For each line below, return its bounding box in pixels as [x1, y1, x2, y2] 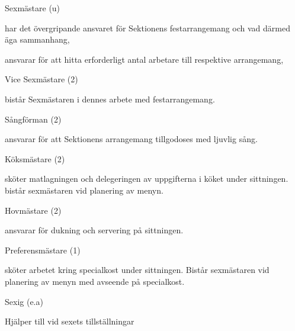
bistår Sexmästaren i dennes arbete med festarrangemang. [5, 92, 215, 105]
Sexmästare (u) [5, 2, 60, 14]
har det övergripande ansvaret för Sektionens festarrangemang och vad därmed [5, 21, 291, 34]
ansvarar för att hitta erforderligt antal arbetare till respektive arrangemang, [5, 53, 284, 65]
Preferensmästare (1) [5, 243, 81, 256]
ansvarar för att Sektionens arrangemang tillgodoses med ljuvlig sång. [5, 133, 258, 145]
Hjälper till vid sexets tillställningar [5, 315, 134, 327]
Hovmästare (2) [5, 204, 62, 216]
